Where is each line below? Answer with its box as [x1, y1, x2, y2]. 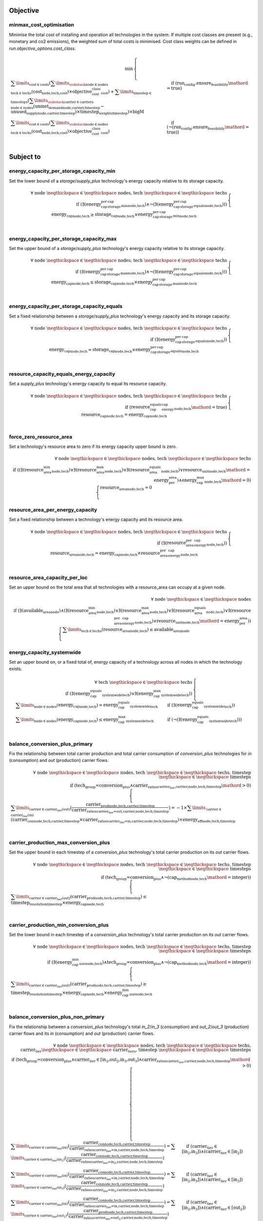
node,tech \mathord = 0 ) [204, 477, 251, 484]
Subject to [9, 153, 41, 161]
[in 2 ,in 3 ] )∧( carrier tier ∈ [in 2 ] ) [182, 1149, 243, 1156]
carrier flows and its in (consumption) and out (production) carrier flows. [9, 1031, 155, 1036]
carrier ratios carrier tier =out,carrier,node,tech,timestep [71, 807, 169, 815]
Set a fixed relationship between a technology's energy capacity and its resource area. [9, 517, 183, 523]
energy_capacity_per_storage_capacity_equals [9, 303, 123, 310]
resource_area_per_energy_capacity [9, 506, 97, 513]
